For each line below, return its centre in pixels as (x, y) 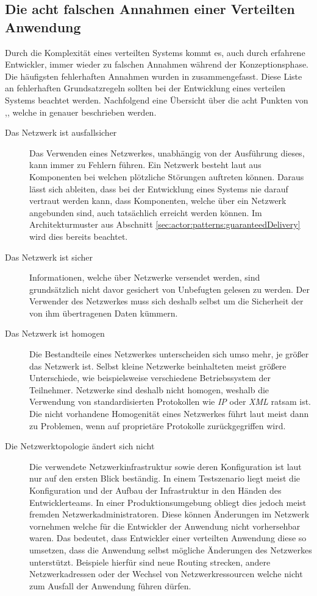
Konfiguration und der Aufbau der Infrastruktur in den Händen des (155, 490)
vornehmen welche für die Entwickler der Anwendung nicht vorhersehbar (165, 526)
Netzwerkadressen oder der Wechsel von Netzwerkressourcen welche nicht (166, 574)
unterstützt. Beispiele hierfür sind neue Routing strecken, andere (150, 562)
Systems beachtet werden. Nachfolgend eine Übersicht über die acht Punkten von (157, 100)
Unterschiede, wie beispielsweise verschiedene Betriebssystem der (150, 378)
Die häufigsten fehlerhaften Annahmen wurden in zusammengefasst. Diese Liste (154, 76)
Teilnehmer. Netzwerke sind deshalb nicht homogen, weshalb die (149, 389)
